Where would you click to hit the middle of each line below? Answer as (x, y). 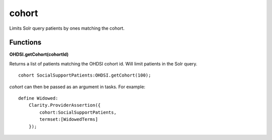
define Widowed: (38, 98)
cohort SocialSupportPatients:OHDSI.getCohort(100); (85, 75)
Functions (25, 43)
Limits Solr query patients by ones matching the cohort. (67, 28)
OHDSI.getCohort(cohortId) (39, 54)
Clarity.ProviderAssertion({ (64, 105)
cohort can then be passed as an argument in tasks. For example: (77, 87)
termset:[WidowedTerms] (69, 119)
